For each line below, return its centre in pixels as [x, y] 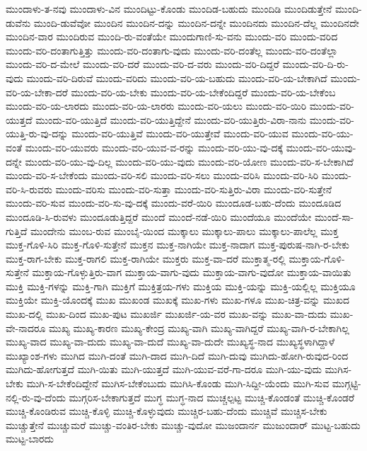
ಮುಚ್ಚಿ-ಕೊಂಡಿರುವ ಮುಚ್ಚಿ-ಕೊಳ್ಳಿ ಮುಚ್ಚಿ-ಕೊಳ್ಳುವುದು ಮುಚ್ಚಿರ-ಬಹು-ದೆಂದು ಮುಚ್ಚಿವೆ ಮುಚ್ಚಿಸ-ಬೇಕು [167, 411]
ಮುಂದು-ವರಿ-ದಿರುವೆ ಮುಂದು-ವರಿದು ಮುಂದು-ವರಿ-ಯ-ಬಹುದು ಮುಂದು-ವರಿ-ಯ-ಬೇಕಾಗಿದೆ [177, 78]
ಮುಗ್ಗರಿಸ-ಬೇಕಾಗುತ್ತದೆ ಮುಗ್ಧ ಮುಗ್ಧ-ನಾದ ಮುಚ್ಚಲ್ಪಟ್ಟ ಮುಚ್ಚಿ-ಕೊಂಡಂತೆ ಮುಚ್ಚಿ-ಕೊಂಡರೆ [211, 397]
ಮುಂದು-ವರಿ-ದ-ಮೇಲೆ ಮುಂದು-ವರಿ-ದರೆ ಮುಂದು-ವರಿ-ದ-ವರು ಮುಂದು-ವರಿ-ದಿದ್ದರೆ [142, 64]
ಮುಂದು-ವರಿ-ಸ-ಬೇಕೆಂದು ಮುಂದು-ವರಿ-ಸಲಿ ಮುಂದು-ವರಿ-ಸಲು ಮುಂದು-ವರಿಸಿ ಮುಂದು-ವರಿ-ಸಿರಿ [162, 175]
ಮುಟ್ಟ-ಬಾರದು [30, 439]
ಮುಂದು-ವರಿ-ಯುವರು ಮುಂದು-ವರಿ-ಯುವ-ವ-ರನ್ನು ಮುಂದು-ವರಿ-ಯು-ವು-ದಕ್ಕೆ [154, 147]
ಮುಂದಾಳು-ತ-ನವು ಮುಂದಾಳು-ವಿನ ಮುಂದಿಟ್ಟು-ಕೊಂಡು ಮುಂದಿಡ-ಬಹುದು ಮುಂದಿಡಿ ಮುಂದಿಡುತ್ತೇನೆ [169, 8]
